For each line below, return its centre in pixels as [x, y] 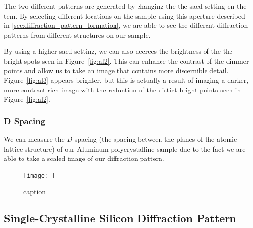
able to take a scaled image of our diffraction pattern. [84, 158]
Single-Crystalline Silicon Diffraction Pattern [120, 217]
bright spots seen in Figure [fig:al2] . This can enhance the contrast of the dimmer [126, 60]
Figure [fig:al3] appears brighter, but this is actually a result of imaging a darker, [126, 80]
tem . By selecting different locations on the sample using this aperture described [125, 15]
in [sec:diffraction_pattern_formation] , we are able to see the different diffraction [126, 25]
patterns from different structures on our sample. [77, 34]
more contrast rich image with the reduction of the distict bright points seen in [123, 89]
